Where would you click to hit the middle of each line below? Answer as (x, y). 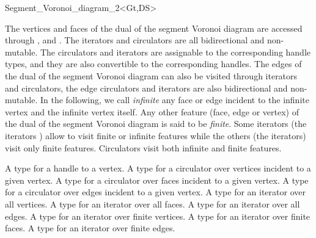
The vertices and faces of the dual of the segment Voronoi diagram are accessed (154, 28)
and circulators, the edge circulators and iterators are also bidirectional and (146, 88)
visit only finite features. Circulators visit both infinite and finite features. (143, 147)
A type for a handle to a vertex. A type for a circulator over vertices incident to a (158, 168)
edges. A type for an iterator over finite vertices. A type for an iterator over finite (158, 216)
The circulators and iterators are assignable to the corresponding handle (175, 52)
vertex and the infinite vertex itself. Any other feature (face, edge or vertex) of (152, 111)
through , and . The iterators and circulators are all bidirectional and (135, 40)
